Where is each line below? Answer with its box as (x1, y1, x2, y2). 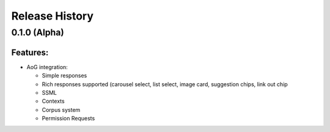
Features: (11, 47, 49, 57)
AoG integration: (26, 63, 68, 70)
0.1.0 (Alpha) (11, 27, 64, 38)
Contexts (42, 98, 65, 105)
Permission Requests (42, 115, 95, 122)
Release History (11, 9, 94, 23)
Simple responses (42, 72, 87, 79)
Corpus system (42, 106, 81, 113)
